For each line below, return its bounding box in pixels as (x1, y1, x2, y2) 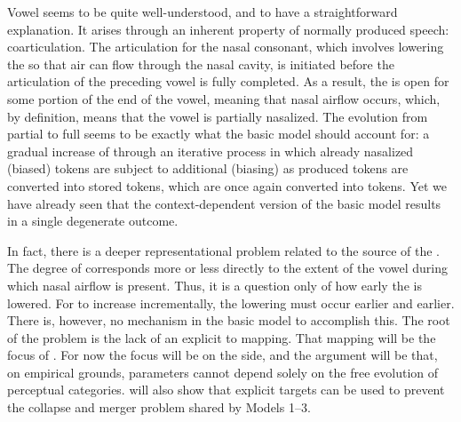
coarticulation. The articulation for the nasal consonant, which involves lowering (7, 37, 444, 56)
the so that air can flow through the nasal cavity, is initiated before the (7, 54, 394, 73)
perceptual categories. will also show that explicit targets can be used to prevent (7, 380, 445, 399)
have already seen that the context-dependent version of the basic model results (7, 194, 441, 212)
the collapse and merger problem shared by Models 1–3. (7, 398, 311, 417)
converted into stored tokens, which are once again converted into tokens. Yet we (7, 176, 447, 195)
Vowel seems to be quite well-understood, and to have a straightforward (7, 3, 398, 20)
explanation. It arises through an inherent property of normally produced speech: (7, 20, 449, 38)
